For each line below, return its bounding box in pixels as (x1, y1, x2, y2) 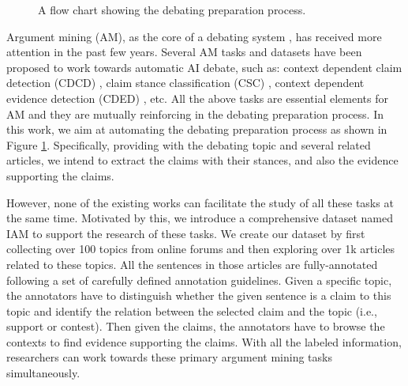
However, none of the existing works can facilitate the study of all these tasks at (6, 194, 394, 210)
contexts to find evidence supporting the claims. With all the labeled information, (6, 333, 402, 350)
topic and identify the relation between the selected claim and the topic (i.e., (6, 302, 377, 319)
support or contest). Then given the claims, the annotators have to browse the (6, 318, 385, 335)
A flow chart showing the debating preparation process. (38, 2, 306, 17)
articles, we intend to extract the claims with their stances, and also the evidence (6, 152, 399, 168)
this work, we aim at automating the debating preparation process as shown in (6, 121, 387, 138)
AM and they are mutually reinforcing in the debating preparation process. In (6, 105, 384, 122)
